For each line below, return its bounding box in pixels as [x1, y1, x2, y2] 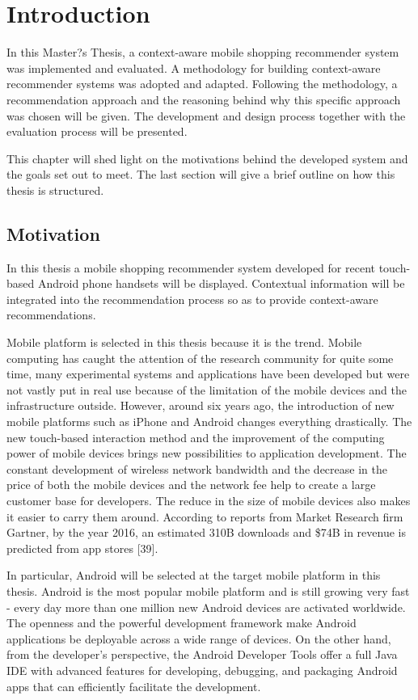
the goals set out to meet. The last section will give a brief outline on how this [6, 166, 395, 183]
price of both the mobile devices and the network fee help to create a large [6, 476, 376, 493]
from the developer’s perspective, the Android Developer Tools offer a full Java [6, 646, 398, 663]
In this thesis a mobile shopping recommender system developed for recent [6, 259, 375, 276]
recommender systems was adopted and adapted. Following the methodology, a [6, 75, 398, 92]
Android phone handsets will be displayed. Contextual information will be [37, 275, 405, 292]
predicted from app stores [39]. [6, 539, 158, 556]
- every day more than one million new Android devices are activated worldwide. [6, 598, 406, 615]
